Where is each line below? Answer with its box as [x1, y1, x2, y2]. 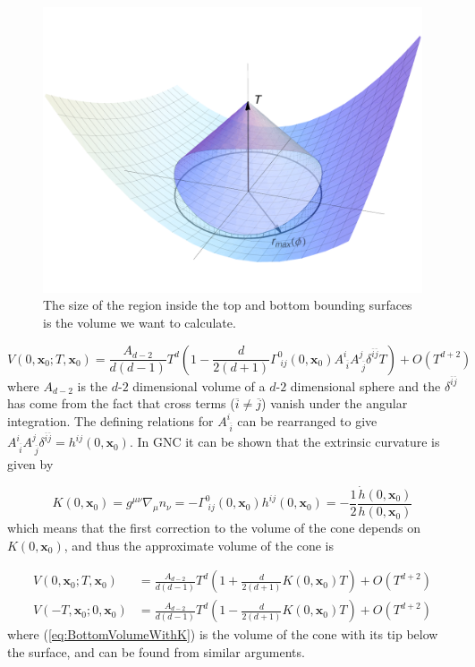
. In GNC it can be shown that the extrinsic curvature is [129, 432, 440, 451]
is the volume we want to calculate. [43, 313, 236, 332]
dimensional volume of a [132, 376, 266, 395]
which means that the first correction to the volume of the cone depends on [7, 518, 420, 537]
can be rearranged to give [237, 411, 377, 430]
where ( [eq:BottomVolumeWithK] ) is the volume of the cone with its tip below [7, 625, 438, 644]
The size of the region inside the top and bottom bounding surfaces [43, 295, 412, 314]
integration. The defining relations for [7, 411, 214, 430]
